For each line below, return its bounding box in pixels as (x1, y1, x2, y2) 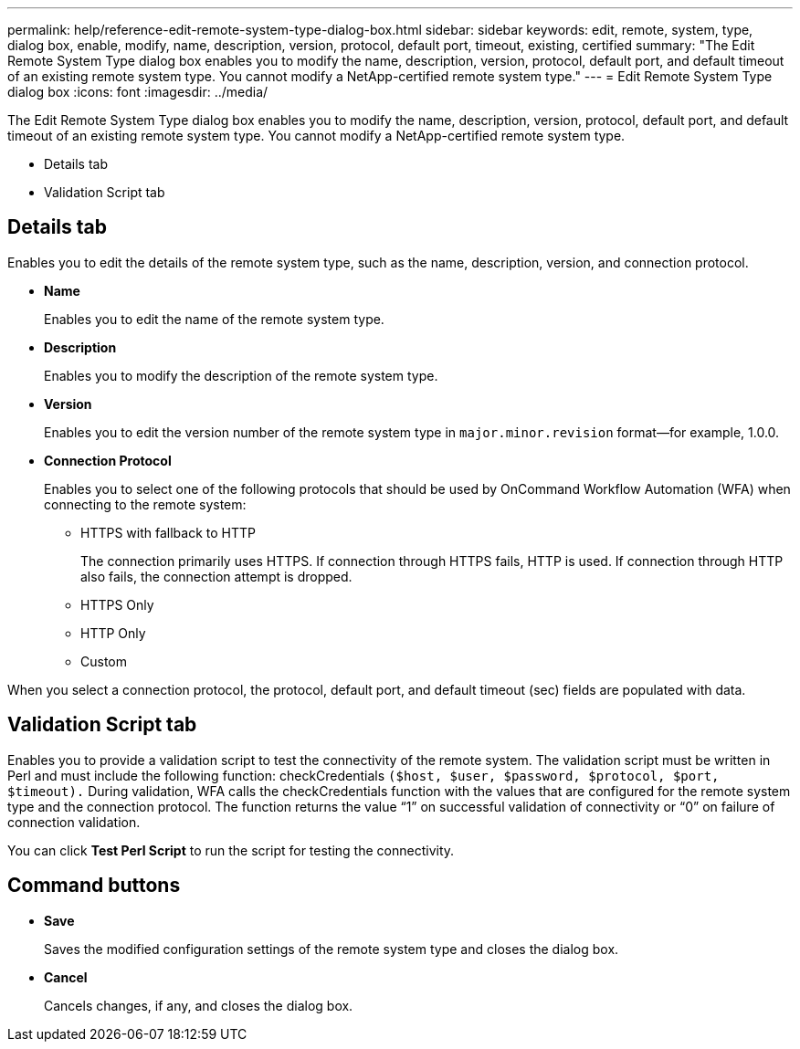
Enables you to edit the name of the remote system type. (44, 310, 384, 327)
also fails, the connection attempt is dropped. (80, 568, 353, 584)
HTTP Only (80, 624, 146, 641)
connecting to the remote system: (44, 496, 247, 512)
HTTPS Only (80, 596, 154, 613)
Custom (80, 653, 127, 669)
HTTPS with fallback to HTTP (80, 524, 256, 540)
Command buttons (7, 874, 181, 897)
